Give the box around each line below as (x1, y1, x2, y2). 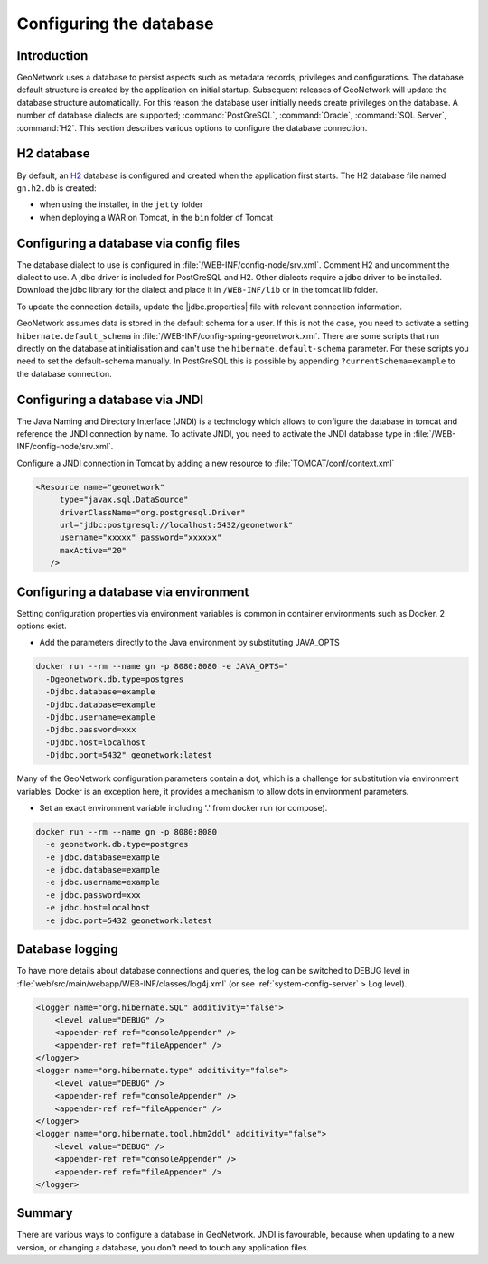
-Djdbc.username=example (45, 712, 155, 722)
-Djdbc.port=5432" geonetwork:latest (45, 750, 212, 760)
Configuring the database (16, 14, 214, 33)
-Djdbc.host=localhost (45, 737, 146, 748)
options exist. (16, 620, 67, 632)
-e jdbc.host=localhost (45, 902, 151, 913)
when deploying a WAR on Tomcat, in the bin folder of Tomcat (39, 212, 274, 222)
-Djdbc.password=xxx (45, 724, 136, 735)
